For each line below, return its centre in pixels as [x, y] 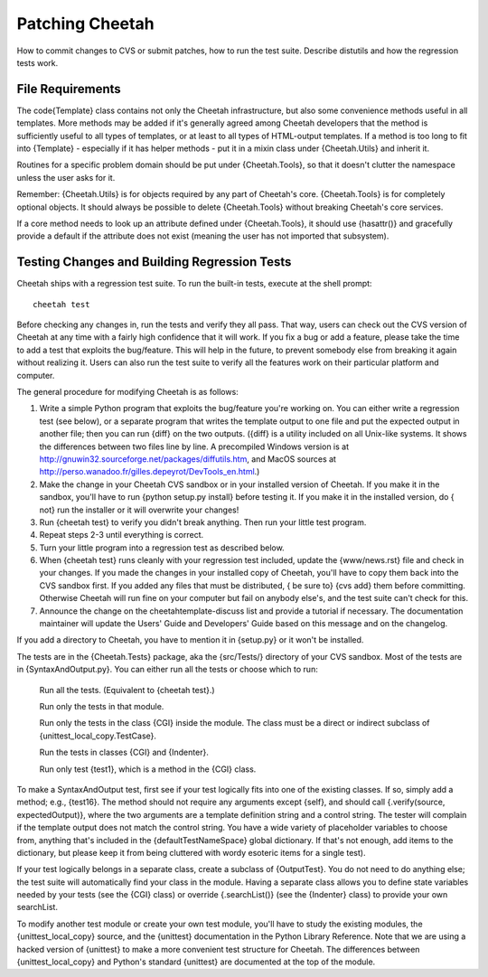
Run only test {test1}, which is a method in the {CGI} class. [148, 769]
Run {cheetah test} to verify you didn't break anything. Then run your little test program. [203, 522]
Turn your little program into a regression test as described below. [162, 548]
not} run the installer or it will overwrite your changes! [139, 510]
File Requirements [69, 89]
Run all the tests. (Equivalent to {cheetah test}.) [127, 690]
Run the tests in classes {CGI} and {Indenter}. [124, 752]
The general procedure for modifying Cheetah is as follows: [127, 392]
